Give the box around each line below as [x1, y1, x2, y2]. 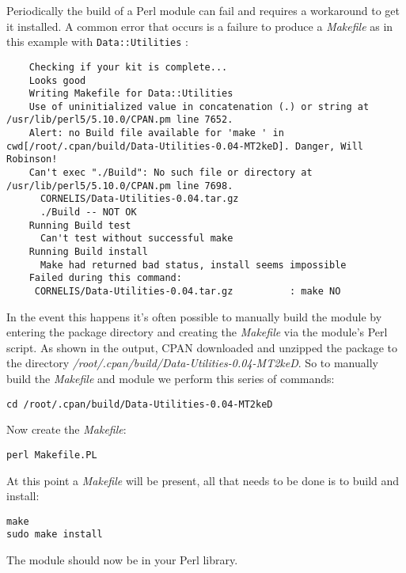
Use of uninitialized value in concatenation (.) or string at [28, 101, 370, 112]
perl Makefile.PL [6, 449, 97, 461]
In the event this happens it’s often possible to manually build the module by [6, 308, 382, 324]
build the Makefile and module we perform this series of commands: [6, 370, 335, 387]
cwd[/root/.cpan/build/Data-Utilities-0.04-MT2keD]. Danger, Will [6, 140, 364, 152]
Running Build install [28, 246, 148, 258]
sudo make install [6, 529, 103, 541]
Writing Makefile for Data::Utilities [28, 88, 233, 100]
